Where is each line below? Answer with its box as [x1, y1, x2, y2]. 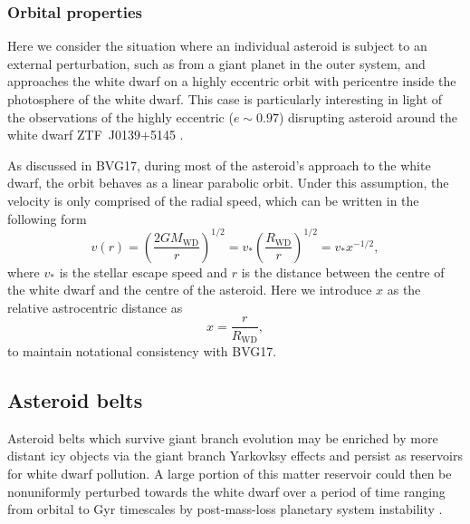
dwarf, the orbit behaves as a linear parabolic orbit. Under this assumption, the [7, 173, 449, 192]
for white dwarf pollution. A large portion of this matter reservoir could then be [7, 463, 452, 482]
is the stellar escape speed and [59, 262, 228, 281]
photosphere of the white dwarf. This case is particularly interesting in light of [7, 90, 443, 108]
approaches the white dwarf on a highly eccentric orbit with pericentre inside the [7, 72, 456, 91]
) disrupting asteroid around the [278, 107, 457, 126]
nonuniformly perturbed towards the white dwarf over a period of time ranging [7, 481, 446, 500]
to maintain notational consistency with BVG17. [7, 341, 277, 360]
